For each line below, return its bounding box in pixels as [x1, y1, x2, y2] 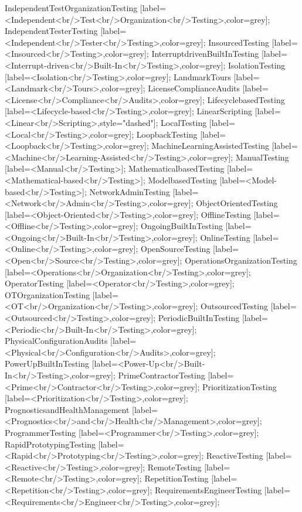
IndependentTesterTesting [5, 25, 98, 37]
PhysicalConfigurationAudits [5, 334, 108, 347]
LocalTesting [161, 116, 207, 128]
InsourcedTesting [208, 36, 269, 48]
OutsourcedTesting [201, 300, 268, 312]
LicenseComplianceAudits [148, 82, 240, 94]
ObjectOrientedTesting [196, 197, 278, 209]
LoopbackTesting [136, 128, 198, 140]
